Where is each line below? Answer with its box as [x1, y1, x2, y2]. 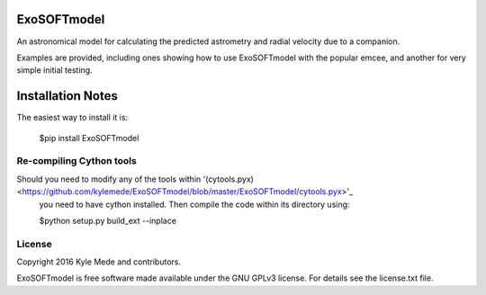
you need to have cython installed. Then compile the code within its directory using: [39, 199, 350, 210]
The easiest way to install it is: [16, 112, 129, 123]
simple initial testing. [16, 65, 94, 76]
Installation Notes [16, 88, 119, 103]
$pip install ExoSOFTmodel [39, 132, 139, 143]
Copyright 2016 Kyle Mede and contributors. [16, 256, 182, 267]
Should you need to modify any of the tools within [16, 174, 202, 184]
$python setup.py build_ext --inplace [39, 215, 177, 226]
